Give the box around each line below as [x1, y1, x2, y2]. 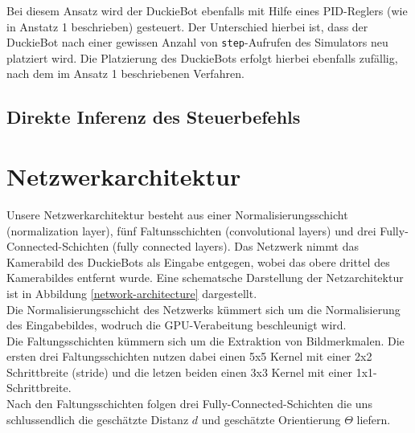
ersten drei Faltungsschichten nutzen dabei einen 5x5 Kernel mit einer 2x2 [6, 348, 372, 365]
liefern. [356, 411, 391, 427]
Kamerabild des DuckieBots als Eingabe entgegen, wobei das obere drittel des [6, 253, 390, 270]
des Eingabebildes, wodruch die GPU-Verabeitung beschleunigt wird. [6, 317, 347, 333]
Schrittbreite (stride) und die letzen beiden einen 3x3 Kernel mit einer [6, 363, 353, 380]
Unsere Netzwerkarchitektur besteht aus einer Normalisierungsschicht [6, 206, 348, 223]
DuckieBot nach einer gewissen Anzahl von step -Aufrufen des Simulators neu [6, 34, 388, 51]
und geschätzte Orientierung [201, 411, 341, 427]
